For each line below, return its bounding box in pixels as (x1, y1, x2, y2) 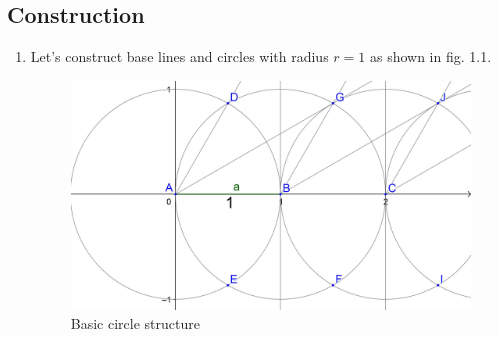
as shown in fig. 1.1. (369, 46, 492, 66)
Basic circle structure (70, 313, 200, 334)
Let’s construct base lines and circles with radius (30, 46, 329, 66)
